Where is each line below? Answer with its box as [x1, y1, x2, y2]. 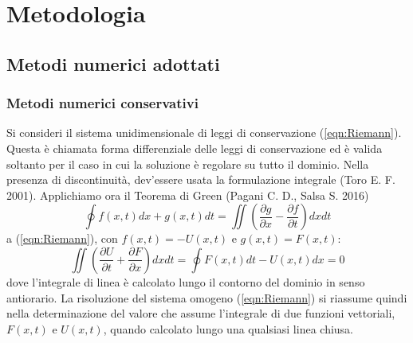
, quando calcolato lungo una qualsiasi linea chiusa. [103, 320, 354, 337]
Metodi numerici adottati [6, 51, 220, 76]
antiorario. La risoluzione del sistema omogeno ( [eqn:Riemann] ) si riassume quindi [6, 289, 407, 306]
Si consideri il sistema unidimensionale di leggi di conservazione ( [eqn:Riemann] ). [6, 124, 402, 141]
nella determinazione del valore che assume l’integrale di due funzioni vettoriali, [6, 305, 395, 322]
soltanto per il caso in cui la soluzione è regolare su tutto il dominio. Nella [6, 155, 369, 172]
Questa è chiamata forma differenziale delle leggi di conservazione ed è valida [6, 139, 383, 156]
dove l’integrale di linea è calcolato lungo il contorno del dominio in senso [6, 273, 365, 290]
